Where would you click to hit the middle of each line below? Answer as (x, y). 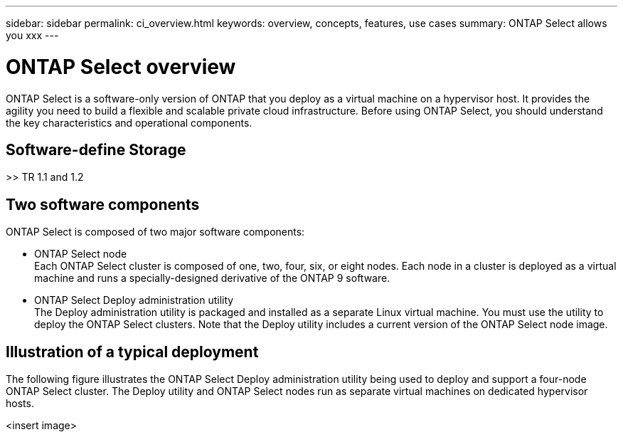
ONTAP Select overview (121, 67)
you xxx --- (32, 35)
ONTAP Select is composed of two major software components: (155, 232)
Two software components (103, 204)
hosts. (20, 404)
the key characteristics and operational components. (129, 122)
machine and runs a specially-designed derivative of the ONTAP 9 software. (212, 278)
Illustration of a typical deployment (132, 352)
